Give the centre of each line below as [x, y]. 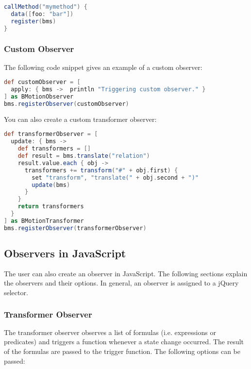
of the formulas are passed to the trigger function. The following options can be [122, 351]
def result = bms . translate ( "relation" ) [84, 156]
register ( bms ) [33, 21]
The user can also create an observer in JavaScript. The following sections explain [126, 273]
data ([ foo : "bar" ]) [42, 14]
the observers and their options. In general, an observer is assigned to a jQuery [121, 283]
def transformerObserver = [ [51, 134]
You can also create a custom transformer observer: [80, 119]
